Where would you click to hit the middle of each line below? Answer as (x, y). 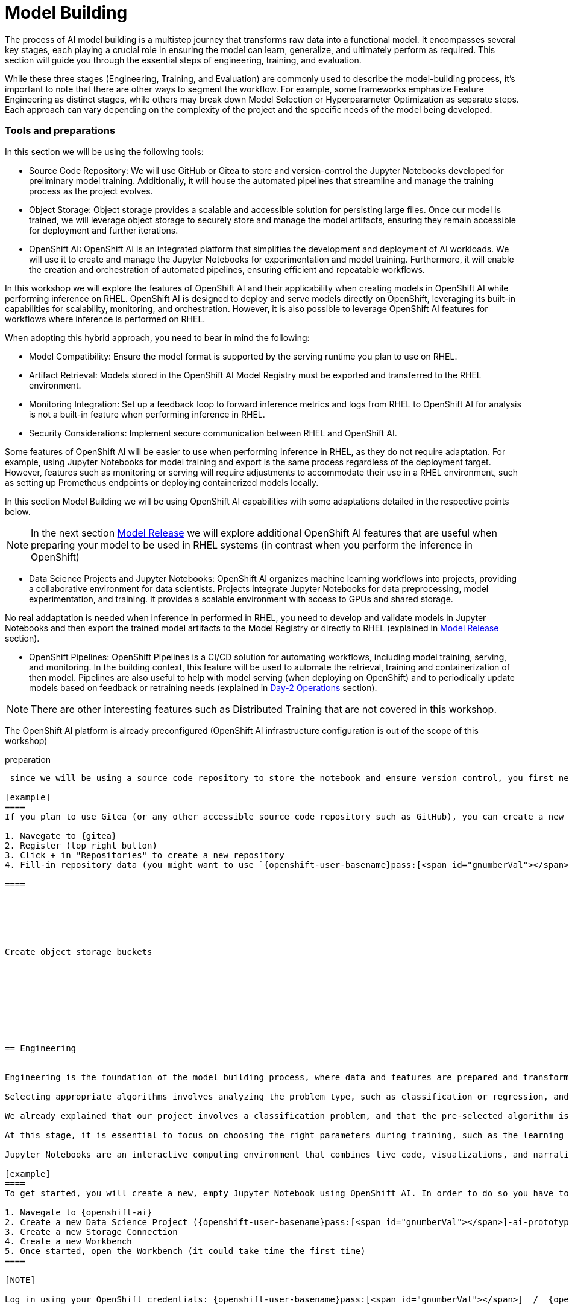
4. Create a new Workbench (68, 1241)
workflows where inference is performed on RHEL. (105, 319)
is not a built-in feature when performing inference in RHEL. (147, 414)
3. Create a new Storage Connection (91, 1231)
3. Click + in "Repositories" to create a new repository (145, 855)
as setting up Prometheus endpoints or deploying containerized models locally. (162, 482)
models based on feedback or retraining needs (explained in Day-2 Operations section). (203, 687)
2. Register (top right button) (81, 845)
